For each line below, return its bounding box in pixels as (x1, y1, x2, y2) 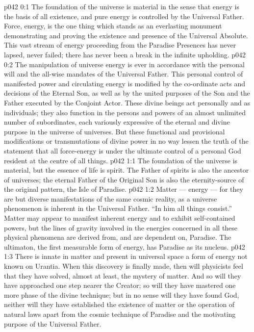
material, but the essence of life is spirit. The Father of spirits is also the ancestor (4, 165, 249, 175)
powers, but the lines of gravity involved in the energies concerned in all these (4, 222, 238, 232)
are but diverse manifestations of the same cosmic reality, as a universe (4, 193, 217, 204)
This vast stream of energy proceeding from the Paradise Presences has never (4, 40, 236, 50)
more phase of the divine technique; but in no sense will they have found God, (4, 289, 239, 300)
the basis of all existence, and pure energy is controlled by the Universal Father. (4, 11, 244, 21)
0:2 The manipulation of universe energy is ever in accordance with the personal (4, 59, 245, 69)
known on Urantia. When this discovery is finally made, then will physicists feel (4, 261, 243, 271)
